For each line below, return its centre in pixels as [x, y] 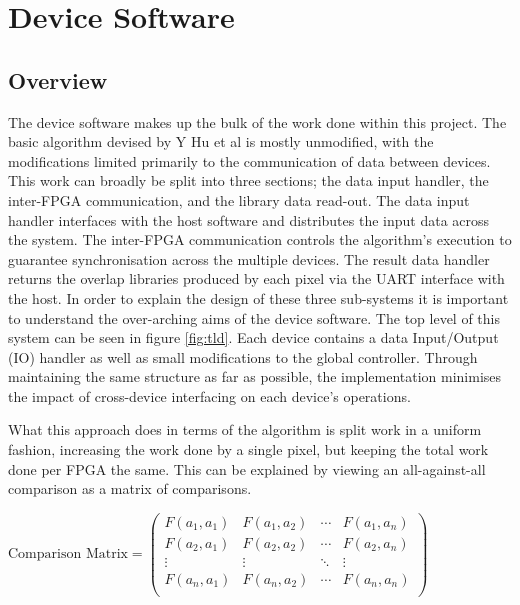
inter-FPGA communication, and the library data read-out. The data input [239, 199]
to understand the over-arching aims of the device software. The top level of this [254, 317]
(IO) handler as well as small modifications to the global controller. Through [243, 356]
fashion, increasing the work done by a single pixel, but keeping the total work [248, 449]
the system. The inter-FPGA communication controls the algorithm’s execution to [260, 239]
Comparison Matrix [68, 554]
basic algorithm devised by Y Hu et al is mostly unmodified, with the [221, 141]
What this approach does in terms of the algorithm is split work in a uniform [245, 429]
